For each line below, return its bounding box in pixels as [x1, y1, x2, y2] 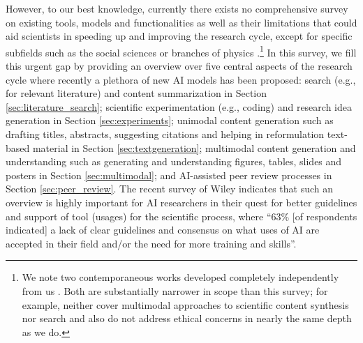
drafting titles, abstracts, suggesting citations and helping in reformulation [6, 127, 325, 141]
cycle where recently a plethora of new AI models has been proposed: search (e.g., [6, 72, 356, 86]
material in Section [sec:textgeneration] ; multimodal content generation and [32, 140, 356, 155]
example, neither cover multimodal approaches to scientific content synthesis [22, 297, 349, 312]
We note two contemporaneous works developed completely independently [22, 270, 339, 284]
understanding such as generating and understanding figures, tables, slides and [6, 154, 342, 169]
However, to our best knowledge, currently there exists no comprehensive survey [6, 1, 348, 15]
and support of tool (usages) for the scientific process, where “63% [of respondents [6, 208, 357, 223]
